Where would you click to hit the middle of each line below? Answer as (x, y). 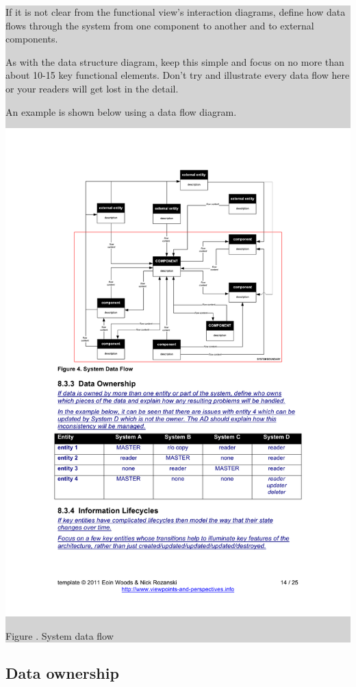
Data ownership (62, 672)
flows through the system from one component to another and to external (160, 25)
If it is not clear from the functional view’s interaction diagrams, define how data (176, 12)
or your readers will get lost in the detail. (92, 88)
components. (32, 39)
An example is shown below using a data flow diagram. (121, 111)
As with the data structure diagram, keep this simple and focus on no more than (175, 61)
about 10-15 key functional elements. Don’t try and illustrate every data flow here (178, 75)
